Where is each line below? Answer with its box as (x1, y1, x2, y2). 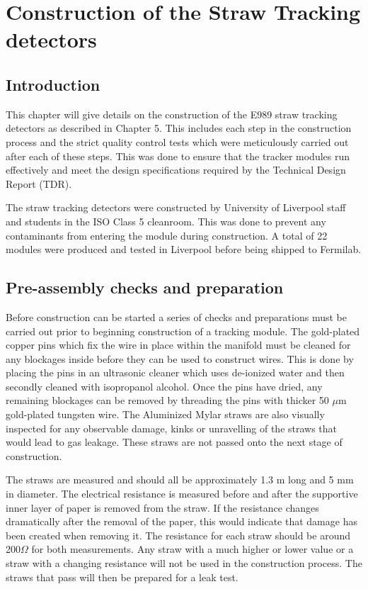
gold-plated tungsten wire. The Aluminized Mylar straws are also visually (6, 407, 325, 422)
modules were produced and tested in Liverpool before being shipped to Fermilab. (6, 242, 362, 257)
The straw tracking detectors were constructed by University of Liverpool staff (6, 200, 346, 215)
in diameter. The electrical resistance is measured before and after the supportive (6, 486, 358, 501)
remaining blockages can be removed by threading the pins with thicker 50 (6, 393, 329, 408)
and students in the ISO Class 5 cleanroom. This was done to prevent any (6, 213, 326, 228)
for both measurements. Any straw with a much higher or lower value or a (31, 542, 354, 556)
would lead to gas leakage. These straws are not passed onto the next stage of (6, 434, 343, 449)
